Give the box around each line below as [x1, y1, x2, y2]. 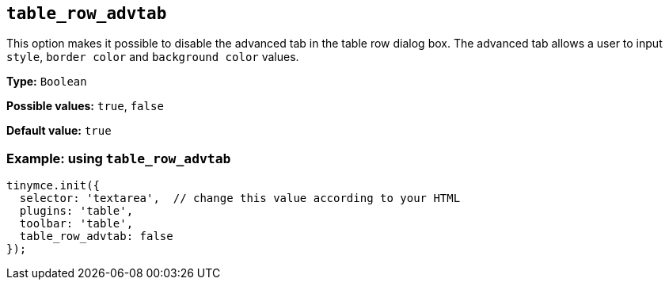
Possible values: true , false [6, 99, 164, 113]
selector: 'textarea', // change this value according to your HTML [19, 192, 461, 205]
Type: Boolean [6, 74, 87, 89]
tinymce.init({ [6, 179, 101, 193]
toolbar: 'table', [19, 217, 134, 231]
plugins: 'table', [19, 204, 134, 218]
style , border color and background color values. [6, 50, 299, 64]
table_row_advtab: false [19, 230, 173, 243]
